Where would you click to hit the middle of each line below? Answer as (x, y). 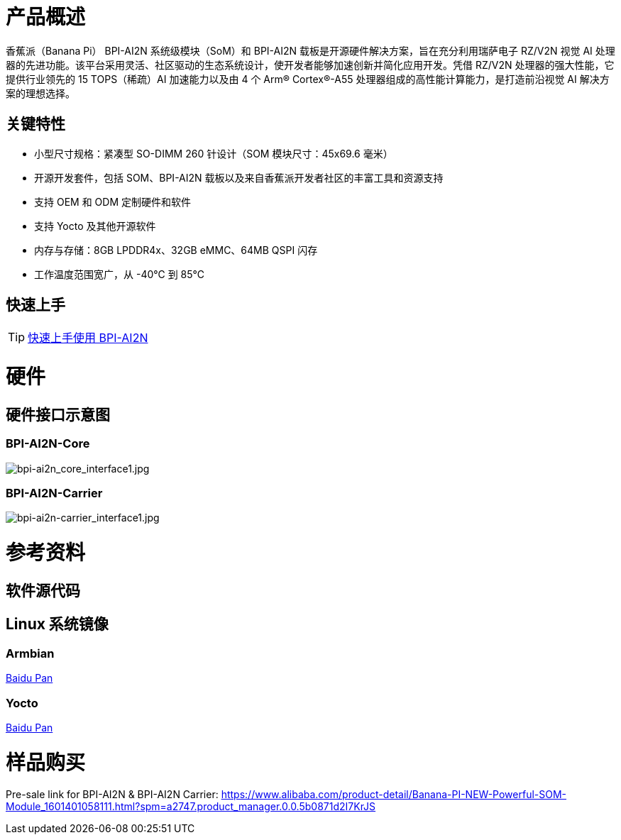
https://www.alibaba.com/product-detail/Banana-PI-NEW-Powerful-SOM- (394, 795)
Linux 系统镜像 (57, 624)
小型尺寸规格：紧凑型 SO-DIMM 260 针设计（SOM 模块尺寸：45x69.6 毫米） (214, 153)
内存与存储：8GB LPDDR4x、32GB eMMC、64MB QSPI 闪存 (176, 250)
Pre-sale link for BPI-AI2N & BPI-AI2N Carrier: (112, 795)
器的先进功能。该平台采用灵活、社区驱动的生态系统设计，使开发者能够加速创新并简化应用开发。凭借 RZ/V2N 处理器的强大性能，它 (310, 65)
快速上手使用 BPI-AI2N (88, 338)
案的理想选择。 (40, 93)
